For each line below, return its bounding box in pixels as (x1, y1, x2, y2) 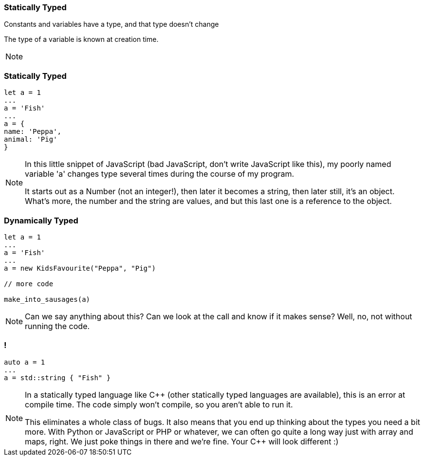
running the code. (25, 321, 90, 331)
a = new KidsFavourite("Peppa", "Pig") (4, 264, 156, 272)
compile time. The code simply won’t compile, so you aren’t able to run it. (25, 399, 293, 409)
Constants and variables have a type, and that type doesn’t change (4, 20, 219, 29)
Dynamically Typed (4, 215, 78, 225)
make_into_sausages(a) (4, 295, 91, 303)
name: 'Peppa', (4, 128, 62, 136)
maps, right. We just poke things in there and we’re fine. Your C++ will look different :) (25, 436, 339, 446)
